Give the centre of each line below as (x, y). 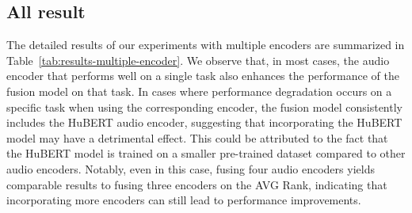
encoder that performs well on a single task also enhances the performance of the (203, 76)
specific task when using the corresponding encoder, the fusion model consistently (204, 106)
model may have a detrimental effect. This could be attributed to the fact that (197, 137)
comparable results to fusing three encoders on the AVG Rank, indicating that (197, 184)
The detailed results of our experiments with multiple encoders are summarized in (206, 45)
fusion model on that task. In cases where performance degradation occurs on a (199, 91)
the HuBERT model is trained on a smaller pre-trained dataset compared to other (206, 153)
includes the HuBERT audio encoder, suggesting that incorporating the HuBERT (204, 122)
